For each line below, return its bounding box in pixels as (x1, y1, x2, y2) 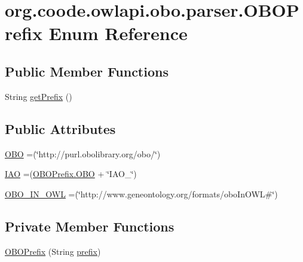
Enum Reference (48, 21, 188, 45)
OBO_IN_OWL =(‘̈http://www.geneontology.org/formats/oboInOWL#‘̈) (5, 187, 278, 200)
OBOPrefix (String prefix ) (5, 245, 101, 257)
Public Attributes (5, 119, 116, 138)
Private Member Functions (5, 217, 175, 235)
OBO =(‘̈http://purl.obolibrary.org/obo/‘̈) (5, 147, 161, 160)
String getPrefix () (5, 90, 72, 102)
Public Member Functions (5, 62, 169, 80)
